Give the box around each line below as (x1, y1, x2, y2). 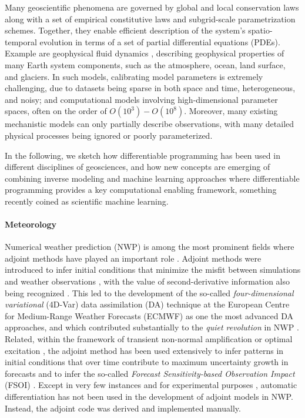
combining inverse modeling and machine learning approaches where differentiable (5, 172, 300, 184)
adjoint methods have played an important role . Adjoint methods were (5, 252, 262, 264)
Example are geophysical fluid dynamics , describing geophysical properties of (5, 47, 284, 59)
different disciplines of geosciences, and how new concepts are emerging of (5, 160, 270, 173)
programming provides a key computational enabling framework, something (5, 183, 277, 196)
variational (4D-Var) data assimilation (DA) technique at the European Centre (5, 298, 290, 310)
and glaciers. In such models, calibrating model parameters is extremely (5, 70, 263, 82)
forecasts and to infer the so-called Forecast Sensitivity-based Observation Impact (5, 367, 295, 379)
